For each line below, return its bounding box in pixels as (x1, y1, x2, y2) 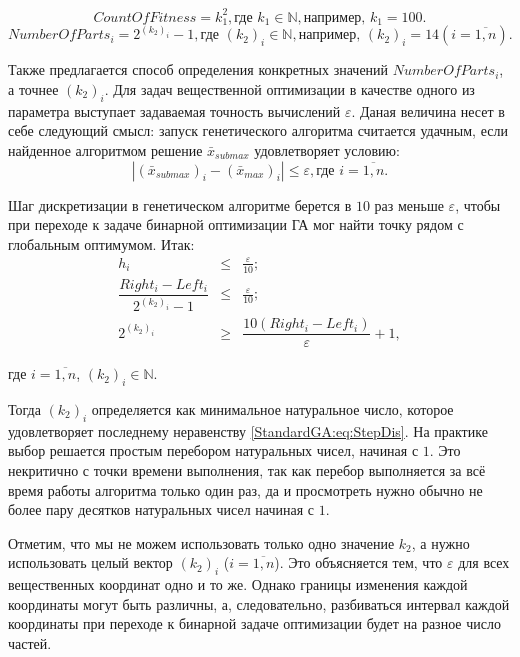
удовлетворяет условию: (254, 139, 400, 160)
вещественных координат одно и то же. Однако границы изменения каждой (8, 574, 468, 595)
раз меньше (374, 194, 444, 215)
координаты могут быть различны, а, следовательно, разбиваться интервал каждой (8, 593, 510, 614)
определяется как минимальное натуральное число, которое (91, 399, 454, 420)
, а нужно (411, 532, 470, 553)
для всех (458, 552, 510, 573)
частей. (8, 632, 52, 653)
